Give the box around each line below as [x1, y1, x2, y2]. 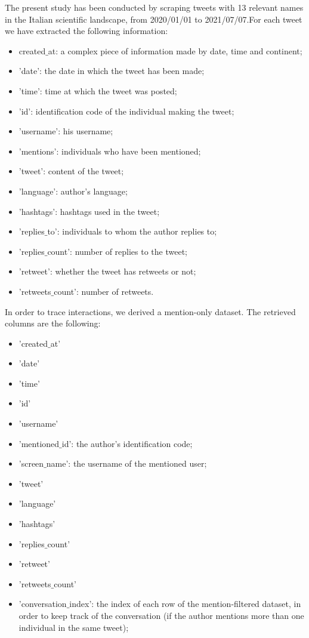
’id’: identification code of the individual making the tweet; [18, 104, 234, 117]
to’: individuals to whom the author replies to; [47, 225, 217, 238]
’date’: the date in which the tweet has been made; [18, 64, 205, 77]
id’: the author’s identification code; [61, 437, 193, 449]
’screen [18, 457, 44, 470]
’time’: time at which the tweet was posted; [18, 84, 177, 97]
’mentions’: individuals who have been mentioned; [18, 144, 201, 157]
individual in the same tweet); [18, 621, 129, 633]
